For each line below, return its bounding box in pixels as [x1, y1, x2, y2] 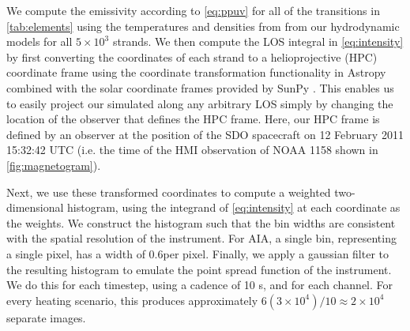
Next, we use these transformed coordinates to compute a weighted [6, 183, 331, 200]
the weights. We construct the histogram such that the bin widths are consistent [6, 214, 396, 231]
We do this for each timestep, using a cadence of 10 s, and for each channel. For [6, 276, 393, 293]
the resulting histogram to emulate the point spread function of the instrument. [6, 261, 392, 277]
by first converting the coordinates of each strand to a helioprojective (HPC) [6, 48, 378, 65]
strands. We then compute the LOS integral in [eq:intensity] [112, 33, 404, 50]
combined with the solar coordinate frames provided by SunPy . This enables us [6, 79, 394, 96]
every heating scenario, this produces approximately [6, 292, 258, 308]
